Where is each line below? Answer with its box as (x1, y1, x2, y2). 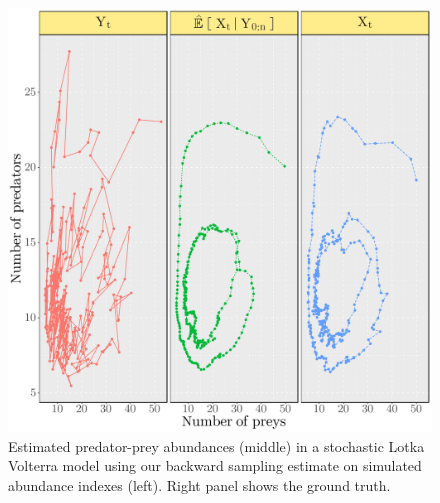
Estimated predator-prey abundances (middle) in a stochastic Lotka (8, 435, 425, 456)
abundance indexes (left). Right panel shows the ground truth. (8, 474, 391, 495)
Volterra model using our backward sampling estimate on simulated (8, 455, 422, 476)
